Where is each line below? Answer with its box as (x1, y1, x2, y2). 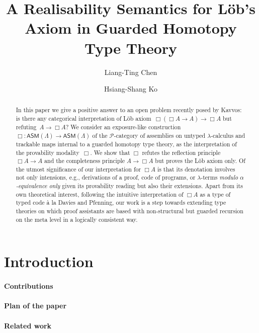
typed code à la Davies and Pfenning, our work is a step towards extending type (16, 198, 226, 207)
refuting (16, 123, 37, 131)
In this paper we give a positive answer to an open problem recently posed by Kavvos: (16, 106, 242, 114)
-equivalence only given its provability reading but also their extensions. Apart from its (16, 182, 243, 190)
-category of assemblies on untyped (114, 131, 206, 139)
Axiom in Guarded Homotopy (25, 18, 237, 38)
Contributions (4, 281, 53, 291)
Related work (4, 320, 52, 330)
